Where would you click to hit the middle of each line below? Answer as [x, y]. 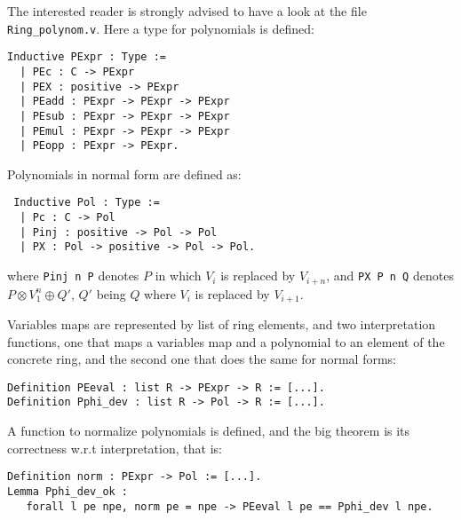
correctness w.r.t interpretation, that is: [115, 448]
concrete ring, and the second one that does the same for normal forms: [202, 359]
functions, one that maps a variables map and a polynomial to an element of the [226, 341]
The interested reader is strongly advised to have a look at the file [187, 11]
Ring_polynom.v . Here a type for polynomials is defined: [161, 28]
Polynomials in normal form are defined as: [124, 173]
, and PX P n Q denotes [390, 276]
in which [178, 276]
